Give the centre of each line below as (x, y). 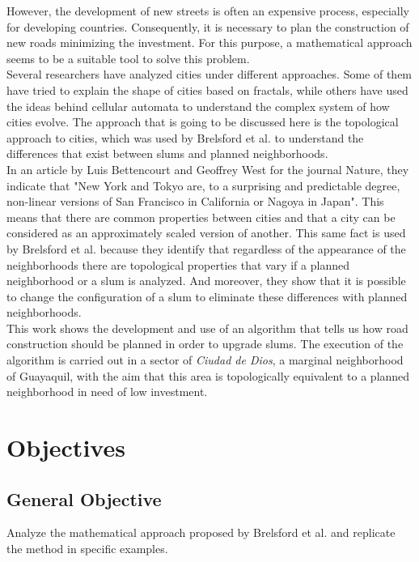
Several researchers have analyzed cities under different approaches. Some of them (209, 74)
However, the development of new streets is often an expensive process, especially (208, 11)
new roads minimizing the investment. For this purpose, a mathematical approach (209, 43)
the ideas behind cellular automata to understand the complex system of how (198, 106)
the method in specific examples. (87, 549)
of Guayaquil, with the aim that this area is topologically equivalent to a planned (208, 375)
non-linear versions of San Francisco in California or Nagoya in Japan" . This (195, 201)
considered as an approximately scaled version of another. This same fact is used (206, 233)
